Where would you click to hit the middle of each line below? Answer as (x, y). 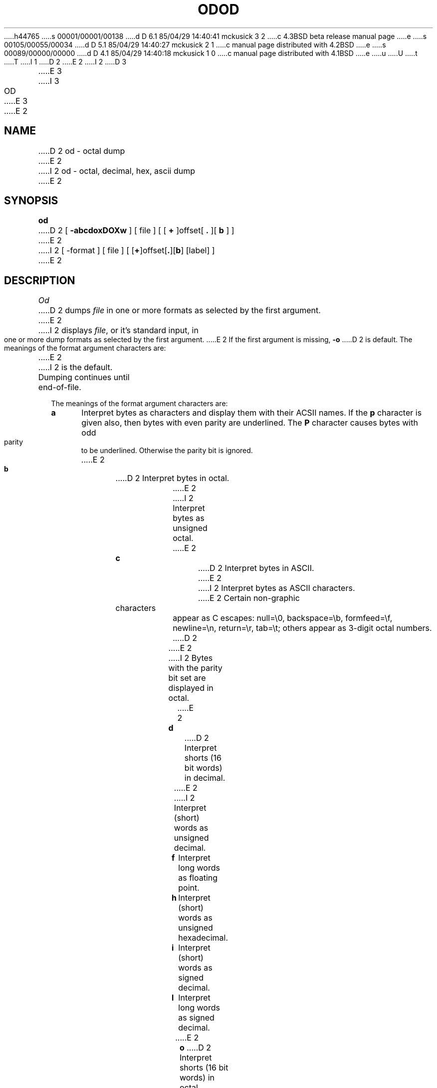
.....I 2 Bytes (191, 658)
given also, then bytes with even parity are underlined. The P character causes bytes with (250, 423)
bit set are (187, 678)
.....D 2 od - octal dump (82, 151)
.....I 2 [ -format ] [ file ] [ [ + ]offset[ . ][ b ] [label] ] (126, 251)
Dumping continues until (84, 377)
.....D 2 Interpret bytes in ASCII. (256, 568)
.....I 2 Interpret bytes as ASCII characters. (277, 588)
